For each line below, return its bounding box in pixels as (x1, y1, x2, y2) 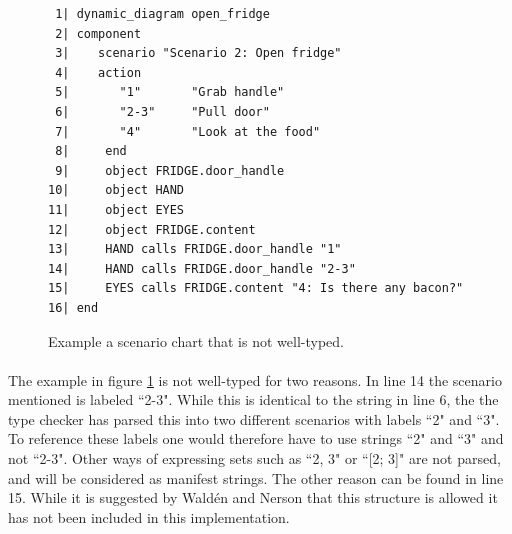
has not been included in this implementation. (8, 506, 290, 527)
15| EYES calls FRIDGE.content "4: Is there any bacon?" (48, 281, 464, 296)
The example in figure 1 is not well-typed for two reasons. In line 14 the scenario (8, 369, 502, 390)
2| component (55, 26, 142, 41)
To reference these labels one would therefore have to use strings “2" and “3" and (8, 428, 504, 449)
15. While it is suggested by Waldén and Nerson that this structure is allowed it (8, 487, 498, 508)
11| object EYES (48, 202, 185, 217)
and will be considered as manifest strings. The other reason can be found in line (8, 467, 504, 488)
